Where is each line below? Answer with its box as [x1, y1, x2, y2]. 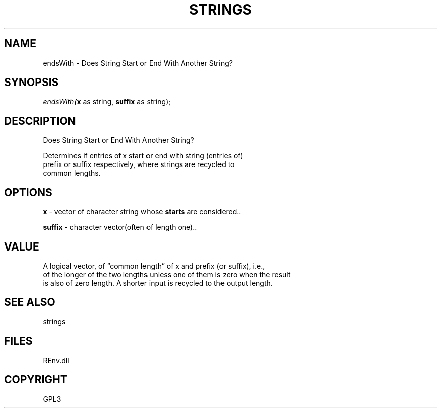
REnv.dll [43, 356, 69, 365]
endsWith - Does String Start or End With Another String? [43, 58, 233, 67]
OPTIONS [4, 186, 52, 199]
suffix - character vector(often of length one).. [43, 223, 197, 232]
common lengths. [43, 169, 101, 178]
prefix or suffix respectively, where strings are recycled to [43, 160, 235, 169]
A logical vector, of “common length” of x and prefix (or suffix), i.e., [43, 261, 265, 270]
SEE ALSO [4, 296, 55, 309]
